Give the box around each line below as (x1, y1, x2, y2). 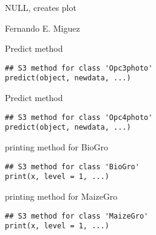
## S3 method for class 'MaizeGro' (5, 211, 149, 220)
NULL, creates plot (5, 1, 76, 13)
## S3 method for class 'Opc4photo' (5, 113, 153, 122)
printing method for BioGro (5, 141, 109, 153)
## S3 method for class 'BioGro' (5, 162, 140, 171)
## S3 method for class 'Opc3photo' (5, 63, 153, 72)
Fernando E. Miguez (5, 21, 80, 34)
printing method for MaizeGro (5, 189, 118, 202)
